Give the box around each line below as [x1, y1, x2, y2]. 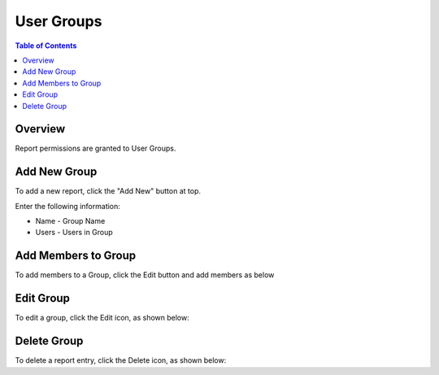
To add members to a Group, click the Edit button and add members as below [15, 270, 275, 280]
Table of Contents [15, 41, 77, 50]
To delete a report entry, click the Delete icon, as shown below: [15, 355, 227, 365]
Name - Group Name [35, 216, 106, 226]
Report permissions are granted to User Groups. [15, 143, 176, 154]
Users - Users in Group [35, 228, 113, 238]
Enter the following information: [15, 201, 121, 211]
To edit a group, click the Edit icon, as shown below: [15, 313, 190, 323]
